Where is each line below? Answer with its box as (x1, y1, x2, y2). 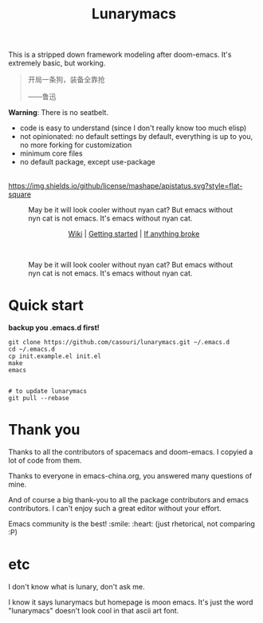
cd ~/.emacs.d (8, 345, 56, 354)
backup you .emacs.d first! (8, 323, 100, 332)
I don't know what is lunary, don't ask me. (8, 582, 145, 591)
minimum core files (19, 149, 83, 158)
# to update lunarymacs (8, 387, 88, 395)
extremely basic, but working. (8, 58, 106, 68)
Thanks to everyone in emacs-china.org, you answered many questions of (8, 471, 253, 481)
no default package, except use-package (19, 157, 155, 167)
